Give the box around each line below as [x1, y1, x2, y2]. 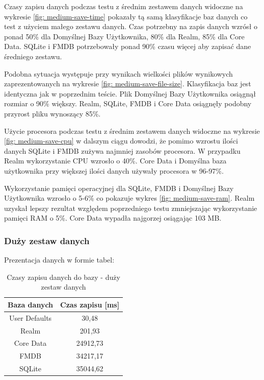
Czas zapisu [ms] [60, 299, 120, 310]
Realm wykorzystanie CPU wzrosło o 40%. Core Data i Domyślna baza [4, 155, 227, 166]
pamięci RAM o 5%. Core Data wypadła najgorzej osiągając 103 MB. [4, 212, 222, 223]
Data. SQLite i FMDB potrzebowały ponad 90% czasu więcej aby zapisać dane [4, 41, 251, 52]
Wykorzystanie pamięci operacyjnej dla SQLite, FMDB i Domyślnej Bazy [4, 182, 234, 193]
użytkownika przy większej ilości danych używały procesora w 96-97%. [4, 165, 224, 176]
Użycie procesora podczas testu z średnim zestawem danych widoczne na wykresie [4, 125, 260, 136]
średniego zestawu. [4, 51, 62, 61]
